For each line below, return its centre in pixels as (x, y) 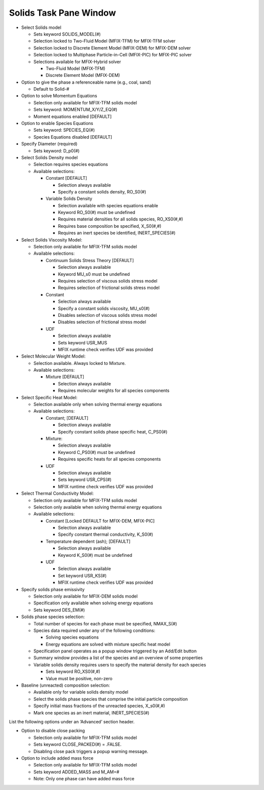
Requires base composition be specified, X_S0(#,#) (110, 226)
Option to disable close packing (53, 731)
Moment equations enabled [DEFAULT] (73, 116)
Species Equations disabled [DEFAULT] (73, 137)
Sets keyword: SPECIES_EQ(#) (64, 130)
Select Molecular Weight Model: (53, 356)
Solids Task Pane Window (63, 13)
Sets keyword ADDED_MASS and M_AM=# (77, 772)
